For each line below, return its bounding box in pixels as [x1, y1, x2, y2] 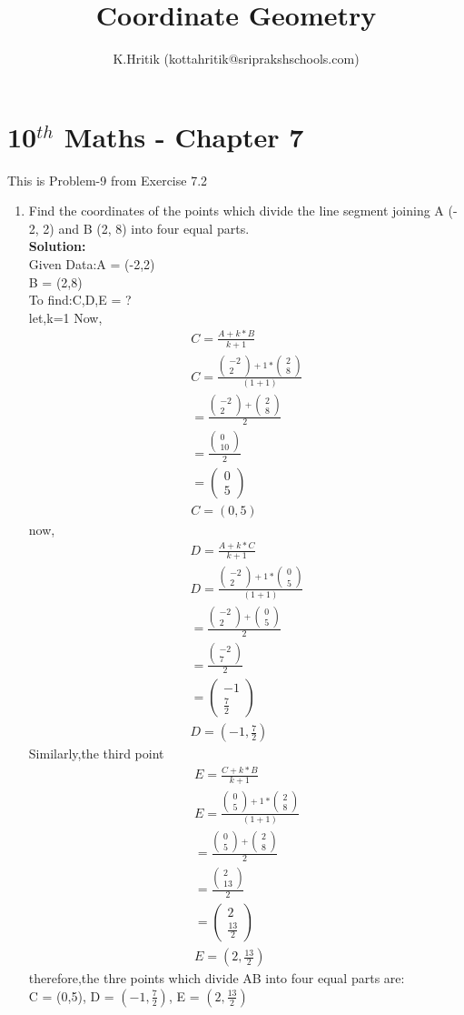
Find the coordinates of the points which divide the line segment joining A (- [28, 201, 458, 220]
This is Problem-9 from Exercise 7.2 [7, 170, 208, 189]
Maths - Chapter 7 [64, 117, 304, 155]
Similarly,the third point [28, 744, 164, 763]
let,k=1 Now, [28, 307, 103, 327]
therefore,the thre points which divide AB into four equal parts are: [28, 969, 405, 988]
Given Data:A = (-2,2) [28, 255, 155, 274]
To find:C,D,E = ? [28, 290, 132, 309]
